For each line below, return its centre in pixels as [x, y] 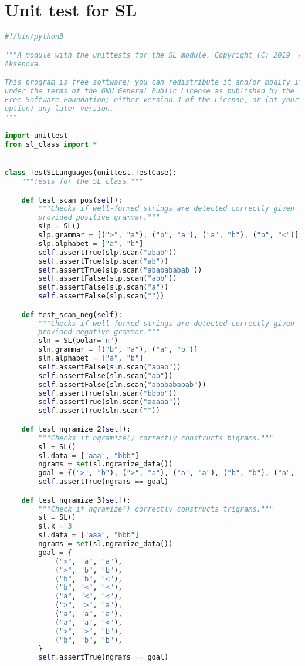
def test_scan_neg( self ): [72, 314]
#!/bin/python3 [34, 37]
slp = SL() [59, 226]
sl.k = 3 [55, 527]
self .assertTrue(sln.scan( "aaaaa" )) [110, 402]
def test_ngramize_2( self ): [76, 429]
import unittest [36, 136]
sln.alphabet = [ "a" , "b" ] [91, 359]
